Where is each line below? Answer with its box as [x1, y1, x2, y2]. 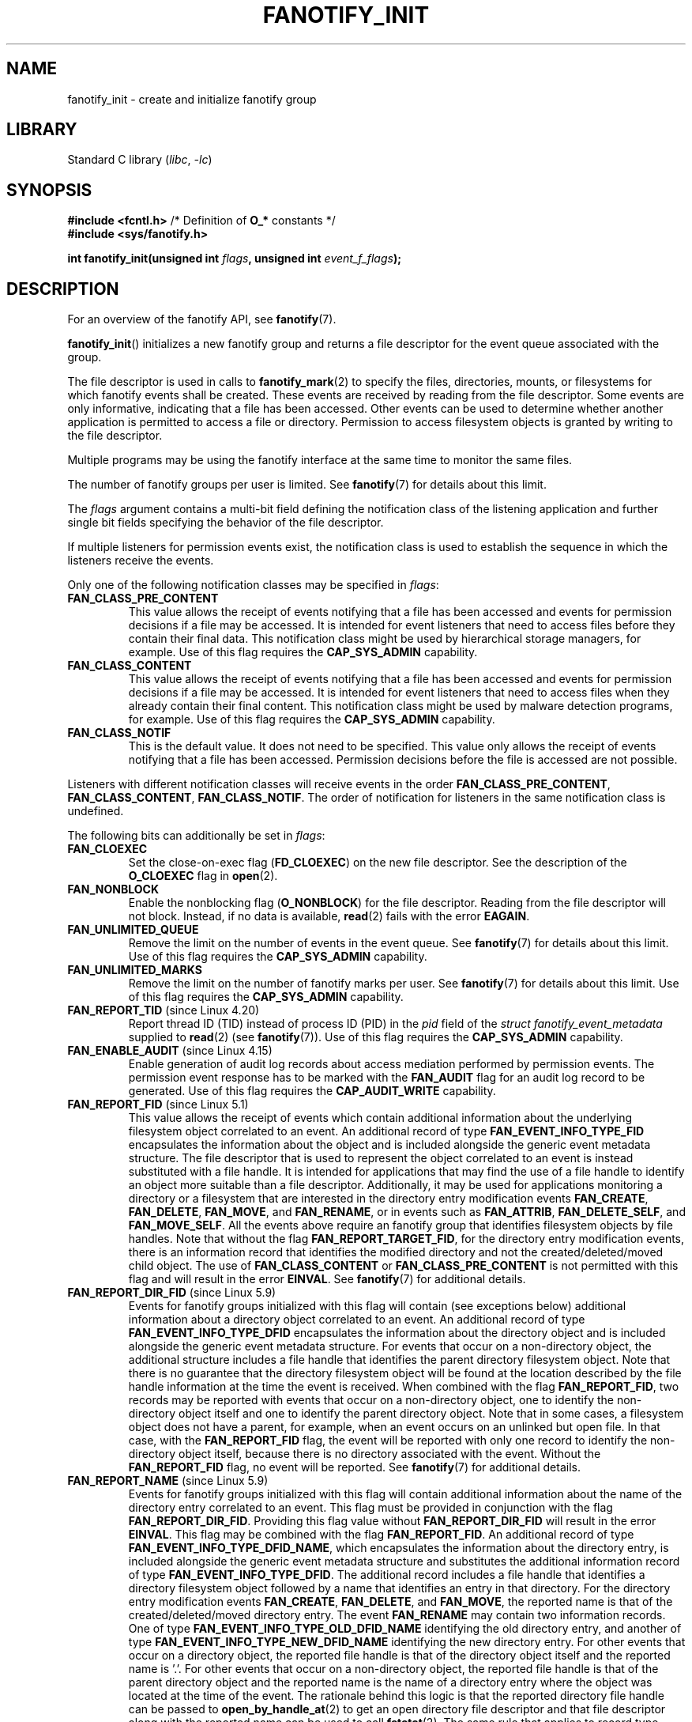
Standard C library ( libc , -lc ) [67, 153, 212, 167]
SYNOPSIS [6, 179, 92, 200]
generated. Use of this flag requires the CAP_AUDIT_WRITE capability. [128, 1084, 496, 1098]
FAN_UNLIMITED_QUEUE [67, 923, 199, 937]
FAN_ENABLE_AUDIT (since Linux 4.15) [67, 1044, 273, 1058]
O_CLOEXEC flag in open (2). [128, 869, 278, 883]
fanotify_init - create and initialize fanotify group [67, 92, 317, 106]
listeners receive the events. [67, 553, 214, 568]
